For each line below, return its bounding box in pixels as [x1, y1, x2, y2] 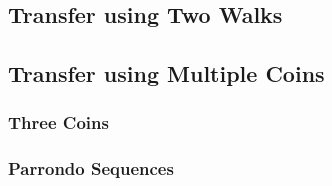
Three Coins [8, 110, 109, 135]
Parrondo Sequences [8, 156, 174, 181]
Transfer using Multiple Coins [8, 58, 325, 89]
